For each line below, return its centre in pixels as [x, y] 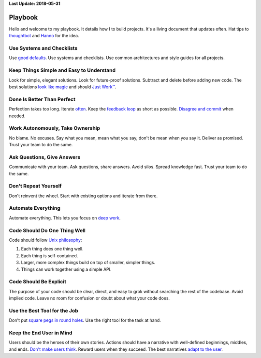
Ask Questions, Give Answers [45, 157]
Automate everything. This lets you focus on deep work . [65, 218]
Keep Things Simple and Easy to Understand [62, 70]
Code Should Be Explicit [37, 282]
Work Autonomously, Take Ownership [55, 128]
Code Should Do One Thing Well [47, 230]
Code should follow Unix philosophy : [45, 240]
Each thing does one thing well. [52, 249]
